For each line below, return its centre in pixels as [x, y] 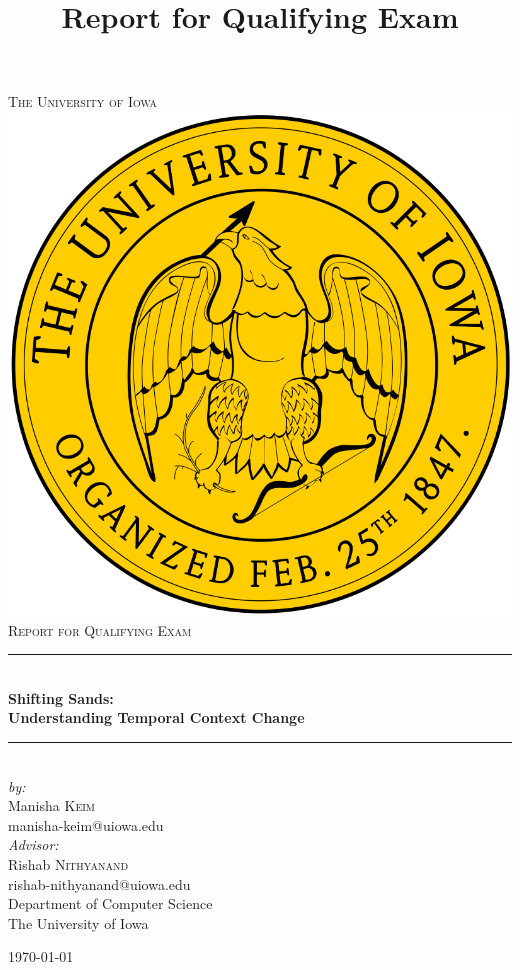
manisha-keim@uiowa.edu [86, 824]
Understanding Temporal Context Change [156, 717]
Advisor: [33, 844]
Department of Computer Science [110, 903]
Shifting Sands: [61, 697]
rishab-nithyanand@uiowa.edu [99, 883]
